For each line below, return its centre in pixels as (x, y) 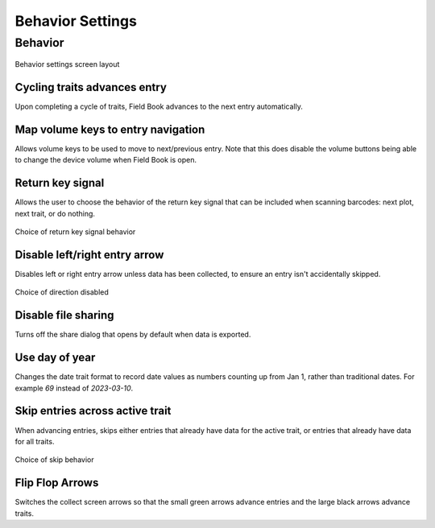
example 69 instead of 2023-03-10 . (74, 388)
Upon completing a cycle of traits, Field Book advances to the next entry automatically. (159, 107)
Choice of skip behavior (54, 460)
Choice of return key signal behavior (75, 232)
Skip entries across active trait (93, 411)
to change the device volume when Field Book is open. (106, 160)
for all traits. (35, 441)
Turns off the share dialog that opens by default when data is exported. (133, 335)
